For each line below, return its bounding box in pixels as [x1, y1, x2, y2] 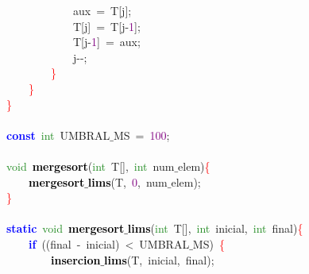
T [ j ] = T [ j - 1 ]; [72, 17, 141, 34]
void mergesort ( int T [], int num [6, 157, 175, 174]
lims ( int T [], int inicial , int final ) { [127, 220, 303, 237]
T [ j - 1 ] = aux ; [72, 33, 141, 50]
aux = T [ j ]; [72, 2, 132, 18]
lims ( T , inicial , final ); [104, 251, 214, 268]
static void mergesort [6, 220, 125, 237]
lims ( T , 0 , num [87, 173, 168, 190]
